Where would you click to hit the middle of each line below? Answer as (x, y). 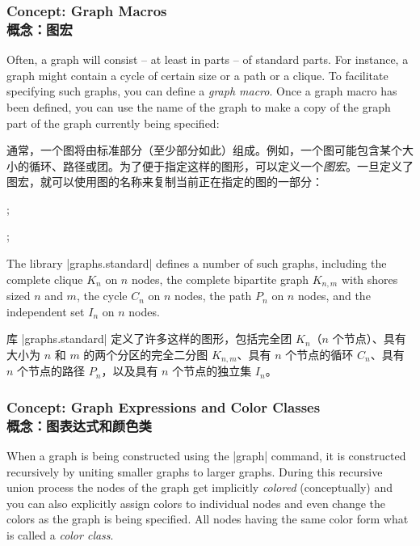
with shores (370, 279)
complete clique (45, 279)
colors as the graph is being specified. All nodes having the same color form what (208, 519)
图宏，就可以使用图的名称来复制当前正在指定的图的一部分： (165, 182)
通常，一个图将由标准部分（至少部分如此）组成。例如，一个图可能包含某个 (204, 150)
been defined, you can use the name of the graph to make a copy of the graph (199, 106)
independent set (46, 311)
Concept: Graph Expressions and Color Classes (164, 406)
